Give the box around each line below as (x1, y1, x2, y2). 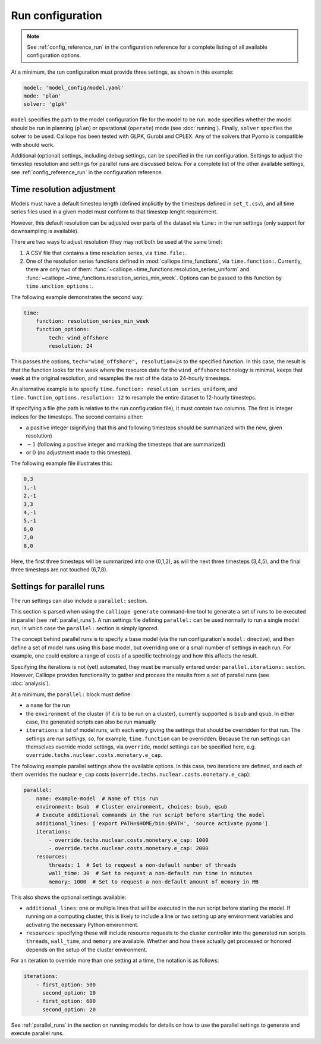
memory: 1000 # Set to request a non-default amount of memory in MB (48, 878, 259, 885)
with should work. (11, 141, 55, 148)
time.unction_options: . (26, 282, 94, 290)
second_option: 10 (42, 990, 96, 996)
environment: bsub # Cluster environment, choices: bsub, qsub (36, 803, 228, 810)
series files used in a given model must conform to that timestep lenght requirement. (11, 208, 218, 215)
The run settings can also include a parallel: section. (11, 597, 148, 604)
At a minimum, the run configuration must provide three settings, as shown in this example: (11, 68, 234, 76)
